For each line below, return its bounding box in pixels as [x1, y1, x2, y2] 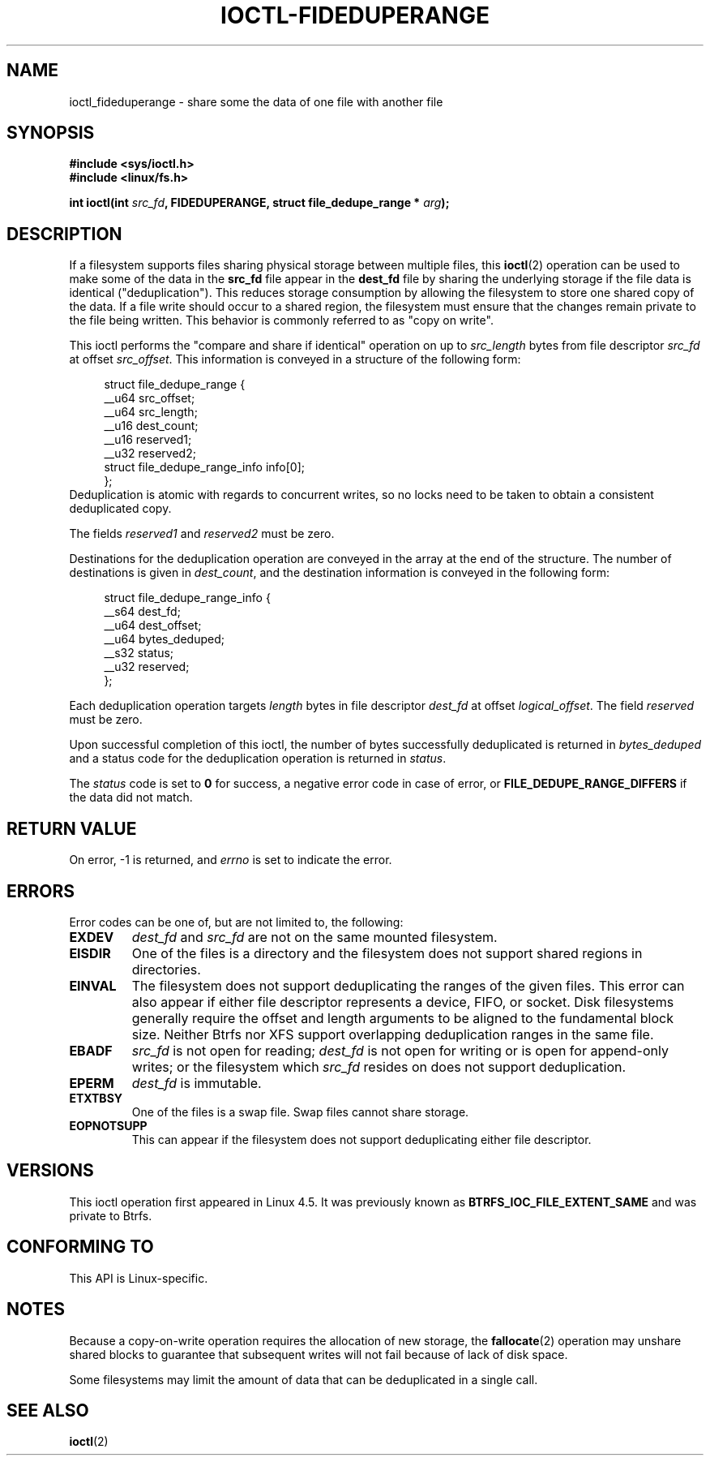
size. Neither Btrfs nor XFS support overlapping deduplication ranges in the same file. [131, 1026, 654, 1043]
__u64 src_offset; [104, 391, 195, 406]
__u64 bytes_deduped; [104, 632, 225, 647]
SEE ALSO [6, 1400, 89, 1421]
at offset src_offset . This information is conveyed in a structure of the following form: [69, 352, 521, 367]
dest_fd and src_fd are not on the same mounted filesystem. [131, 928, 498, 945]
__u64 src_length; [104, 405, 198, 419]
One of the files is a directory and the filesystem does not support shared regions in [131, 944, 643, 961]
